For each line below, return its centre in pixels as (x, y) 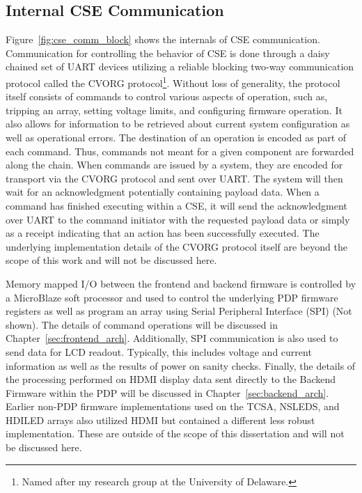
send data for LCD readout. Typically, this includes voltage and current (159, 351)
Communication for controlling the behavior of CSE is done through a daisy (168, 53)
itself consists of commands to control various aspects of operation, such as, (167, 96)
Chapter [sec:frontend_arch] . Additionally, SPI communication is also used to (172, 338)
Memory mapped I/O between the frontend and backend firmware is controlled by (181, 283)
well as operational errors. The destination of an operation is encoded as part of (176, 138)
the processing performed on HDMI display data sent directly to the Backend (171, 379)
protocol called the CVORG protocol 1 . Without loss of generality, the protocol (173, 81)
